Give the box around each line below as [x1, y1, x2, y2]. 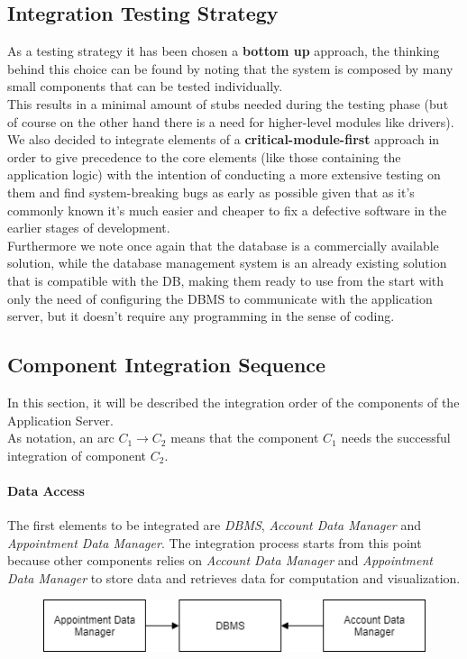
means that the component [170, 428, 319, 447]
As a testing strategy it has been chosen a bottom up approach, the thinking [7, 41, 440, 60]
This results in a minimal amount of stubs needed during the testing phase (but [7, 94, 449, 113]
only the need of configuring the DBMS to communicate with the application [7, 288, 433, 307]
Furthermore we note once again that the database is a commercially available [7, 235, 439, 254]
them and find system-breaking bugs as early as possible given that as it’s [7, 182, 415, 201]
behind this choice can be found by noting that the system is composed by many [7, 59, 453, 78]
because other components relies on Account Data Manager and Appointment [7, 551, 433, 570]
